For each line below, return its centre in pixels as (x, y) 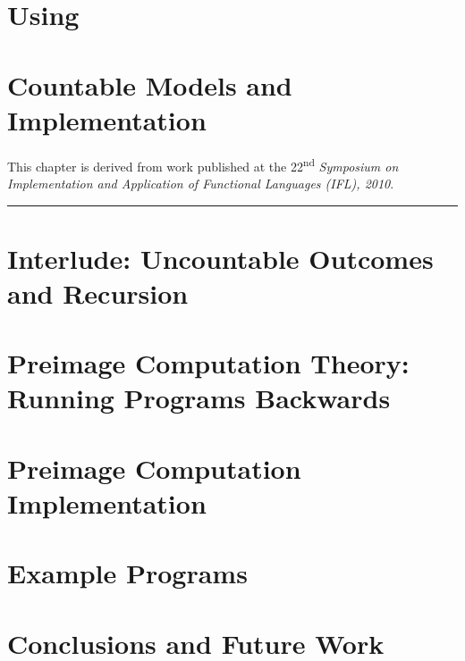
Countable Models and (150, 84)
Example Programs (127, 573)
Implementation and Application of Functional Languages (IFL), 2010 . (201, 183)
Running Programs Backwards (199, 398)
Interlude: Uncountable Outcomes (220, 258)
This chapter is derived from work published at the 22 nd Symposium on (203, 164)
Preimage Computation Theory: (208, 363)
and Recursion (98, 293)
